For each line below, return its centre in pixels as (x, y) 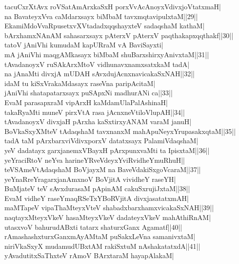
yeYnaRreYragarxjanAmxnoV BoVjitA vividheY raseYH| (90, 179)
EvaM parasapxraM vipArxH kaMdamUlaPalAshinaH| (86, 102)
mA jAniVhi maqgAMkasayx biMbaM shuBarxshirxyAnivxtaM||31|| (107, 54)
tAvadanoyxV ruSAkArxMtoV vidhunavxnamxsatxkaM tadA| (97, 64)
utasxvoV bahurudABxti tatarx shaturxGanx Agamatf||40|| (93, 227)
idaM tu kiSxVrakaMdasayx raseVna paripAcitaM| (80, 83)
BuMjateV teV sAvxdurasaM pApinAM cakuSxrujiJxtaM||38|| (97, 188)
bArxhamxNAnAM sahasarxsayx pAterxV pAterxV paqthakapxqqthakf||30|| (119, 35)
